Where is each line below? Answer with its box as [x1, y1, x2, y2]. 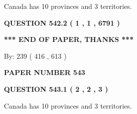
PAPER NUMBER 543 [4, 67, 85, 77]
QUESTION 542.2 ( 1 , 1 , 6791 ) [4, 17, 120, 28]
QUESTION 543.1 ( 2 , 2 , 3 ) [4, 83, 108, 94]
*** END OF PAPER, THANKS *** [4, 34, 134, 44]
